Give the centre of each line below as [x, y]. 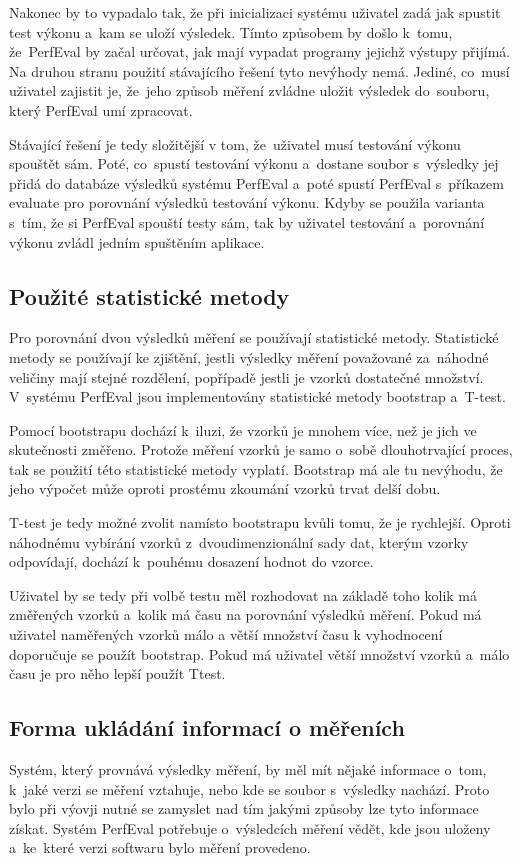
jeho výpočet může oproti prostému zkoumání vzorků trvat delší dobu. [225, 488]
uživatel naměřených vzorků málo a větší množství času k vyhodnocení [226, 634]
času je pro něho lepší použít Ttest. [117, 673]
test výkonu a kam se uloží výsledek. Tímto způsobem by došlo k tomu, [231, 31]
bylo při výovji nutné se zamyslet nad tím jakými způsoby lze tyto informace [244, 808]
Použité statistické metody [149, 295]
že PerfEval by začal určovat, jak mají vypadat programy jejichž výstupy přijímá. [260, 51]
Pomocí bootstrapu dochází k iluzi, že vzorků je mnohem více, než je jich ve [243, 429]
